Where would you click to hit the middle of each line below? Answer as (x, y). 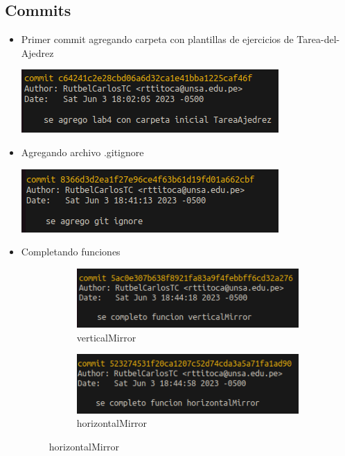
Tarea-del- (318, 39)
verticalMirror (106, 337)
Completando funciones (71, 252)
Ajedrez (37, 52)
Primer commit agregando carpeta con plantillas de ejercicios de (157, 39)
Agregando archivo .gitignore (82, 152)
